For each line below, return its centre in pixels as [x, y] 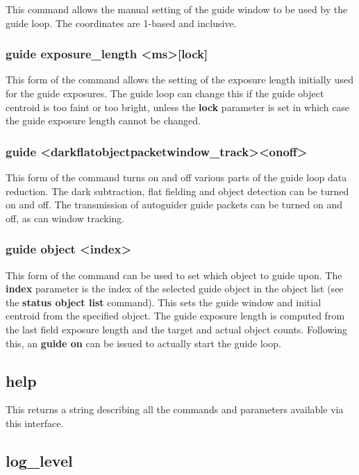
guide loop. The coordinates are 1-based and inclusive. [121, 23]
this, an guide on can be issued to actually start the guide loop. [143, 343]
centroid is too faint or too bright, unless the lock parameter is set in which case [178, 107]
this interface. [35, 423]
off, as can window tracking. [65, 218]
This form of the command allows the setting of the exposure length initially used [179, 80]
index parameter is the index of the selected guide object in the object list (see [175, 289]
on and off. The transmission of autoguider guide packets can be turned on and [174, 205]
